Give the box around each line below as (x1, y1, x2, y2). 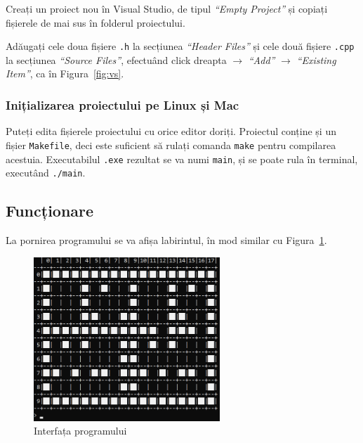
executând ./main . (6, 165, 86, 180)
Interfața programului (34, 423, 127, 438)
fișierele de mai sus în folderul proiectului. (6, 15, 185, 30)
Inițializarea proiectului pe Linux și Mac (6, 96, 239, 113)
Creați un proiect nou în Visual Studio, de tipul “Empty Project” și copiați (6, 1, 328, 15)
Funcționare (6, 200, 94, 222)
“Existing (296, 52, 336, 67)
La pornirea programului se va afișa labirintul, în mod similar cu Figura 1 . (6, 233, 327, 248)
